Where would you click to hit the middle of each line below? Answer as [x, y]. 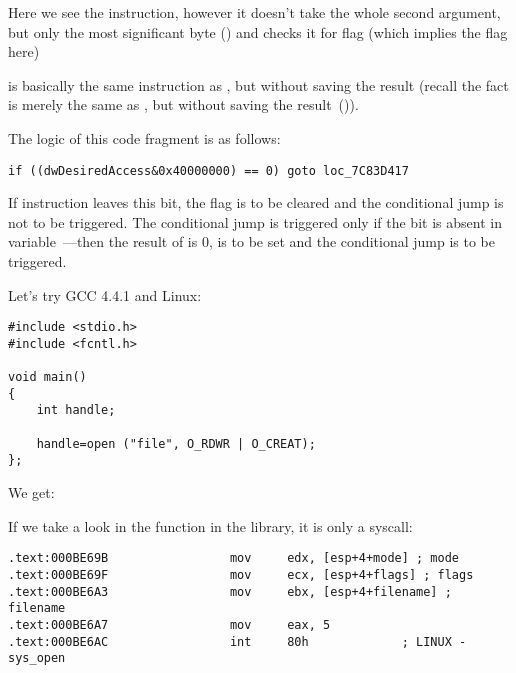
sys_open [37, 658]
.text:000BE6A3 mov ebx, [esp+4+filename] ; [230, 591]
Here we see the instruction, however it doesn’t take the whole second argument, [254, 12]
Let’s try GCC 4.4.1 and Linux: [105, 294]
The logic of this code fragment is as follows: [144, 137]
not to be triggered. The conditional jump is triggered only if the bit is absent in [255, 221]
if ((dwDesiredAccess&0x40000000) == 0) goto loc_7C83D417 [208, 170]
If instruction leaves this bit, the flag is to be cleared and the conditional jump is [256, 202]
